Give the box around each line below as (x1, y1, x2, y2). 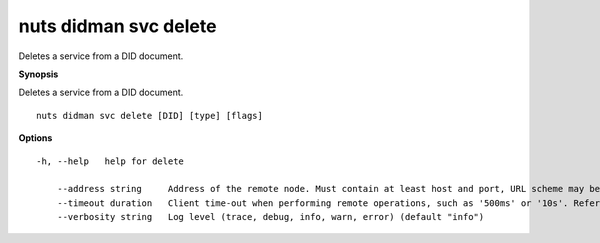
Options (18, 132, 53, 144)
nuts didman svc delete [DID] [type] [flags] (36, 110, 264, 121)
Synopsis (18, 68, 59, 80)
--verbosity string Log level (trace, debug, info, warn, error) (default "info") (56, 211, 485, 223)
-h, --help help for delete (36, 155, 185, 167)
